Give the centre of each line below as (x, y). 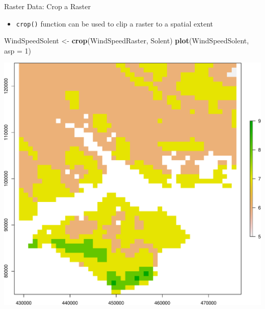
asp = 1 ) (18, 50)
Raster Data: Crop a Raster (48, 6)
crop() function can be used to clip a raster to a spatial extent (115, 23)
